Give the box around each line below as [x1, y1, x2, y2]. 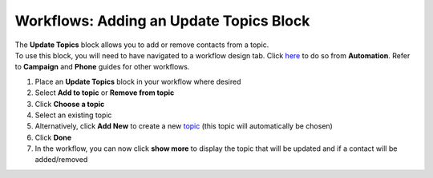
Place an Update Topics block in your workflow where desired [34, 77, 241, 86]
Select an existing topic [34, 110, 112, 120]
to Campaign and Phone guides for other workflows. [14, 62, 190, 72]
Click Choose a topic [34, 99, 105, 109]
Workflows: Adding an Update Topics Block [14, 12, 310, 30]
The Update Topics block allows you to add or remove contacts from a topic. [14, 40, 269, 49]
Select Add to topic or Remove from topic [34, 88, 175, 97]
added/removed [34, 155, 88, 164]
